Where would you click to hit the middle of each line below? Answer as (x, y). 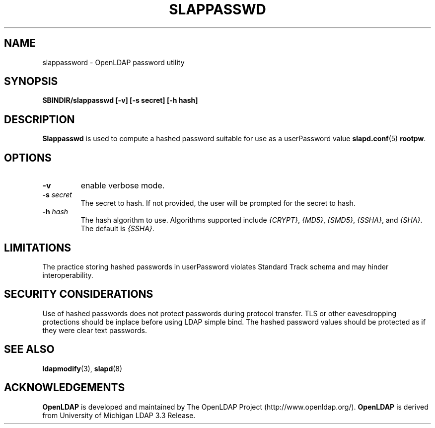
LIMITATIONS (38, 248)
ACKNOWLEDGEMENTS (65, 388)
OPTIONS (28, 158)
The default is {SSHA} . (117, 229)
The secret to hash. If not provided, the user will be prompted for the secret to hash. (218, 203)
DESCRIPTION (39, 119)
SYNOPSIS (31, 82)
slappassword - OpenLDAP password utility (113, 62)
